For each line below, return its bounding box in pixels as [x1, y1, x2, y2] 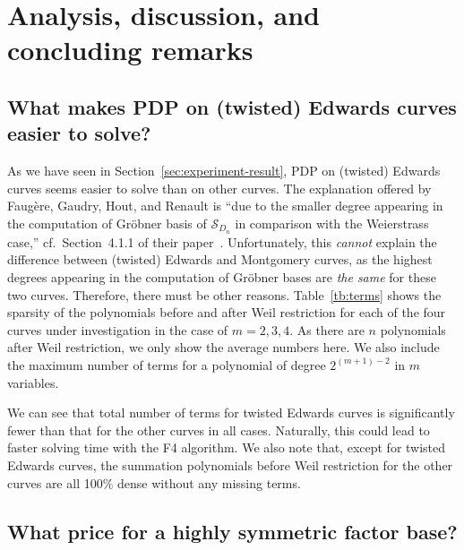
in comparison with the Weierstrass [235, 213, 429, 232]
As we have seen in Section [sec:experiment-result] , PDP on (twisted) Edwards [7, 161, 441, 180]
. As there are [289, 320, 365, 339]
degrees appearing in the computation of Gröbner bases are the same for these [7, 267, 436, 286]
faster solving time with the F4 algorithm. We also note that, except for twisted [7, 438, 446, 457]
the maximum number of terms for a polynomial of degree [7, 355, 326, 374]
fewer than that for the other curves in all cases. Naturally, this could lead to [7, 420, 430, 439]
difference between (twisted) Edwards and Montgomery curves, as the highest [7, 250, 433, 269]
